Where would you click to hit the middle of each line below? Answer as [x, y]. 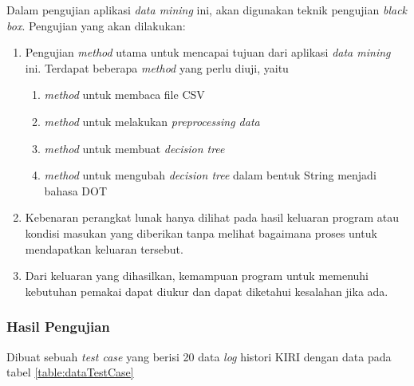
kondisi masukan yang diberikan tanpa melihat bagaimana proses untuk [201, 232]
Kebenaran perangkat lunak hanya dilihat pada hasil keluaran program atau [212, 217]
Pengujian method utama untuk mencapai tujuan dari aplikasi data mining [208, 52]
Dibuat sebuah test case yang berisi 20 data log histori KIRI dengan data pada [199, 356]
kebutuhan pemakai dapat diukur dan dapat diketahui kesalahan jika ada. [207, 291]
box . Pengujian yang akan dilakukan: [96, 25]
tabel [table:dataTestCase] [70, 372]
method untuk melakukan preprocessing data [152, 121]
